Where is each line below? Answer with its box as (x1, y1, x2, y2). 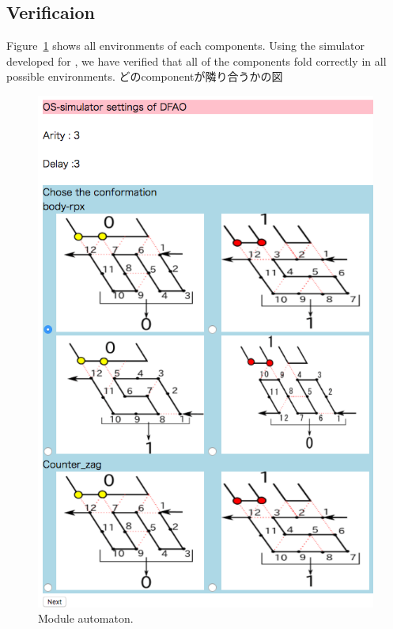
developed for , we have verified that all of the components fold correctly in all (6, 52, 387, 69)
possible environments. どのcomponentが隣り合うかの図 (6, 68, 283, 85)
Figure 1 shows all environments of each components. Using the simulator (6, 37, 365, 54)
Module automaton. (38, 610, 134, 627)
